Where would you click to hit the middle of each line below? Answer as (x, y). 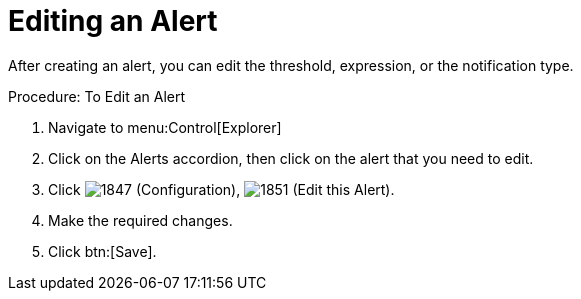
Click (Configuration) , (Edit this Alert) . (221, 189)
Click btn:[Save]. (102, 251)
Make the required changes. (140, 220)
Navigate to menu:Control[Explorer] (165, 127)
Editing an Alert (113, 21)
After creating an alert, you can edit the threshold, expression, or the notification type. (291, 65)
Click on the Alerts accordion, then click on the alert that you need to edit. (291, 158)
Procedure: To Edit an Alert (97, 96)
